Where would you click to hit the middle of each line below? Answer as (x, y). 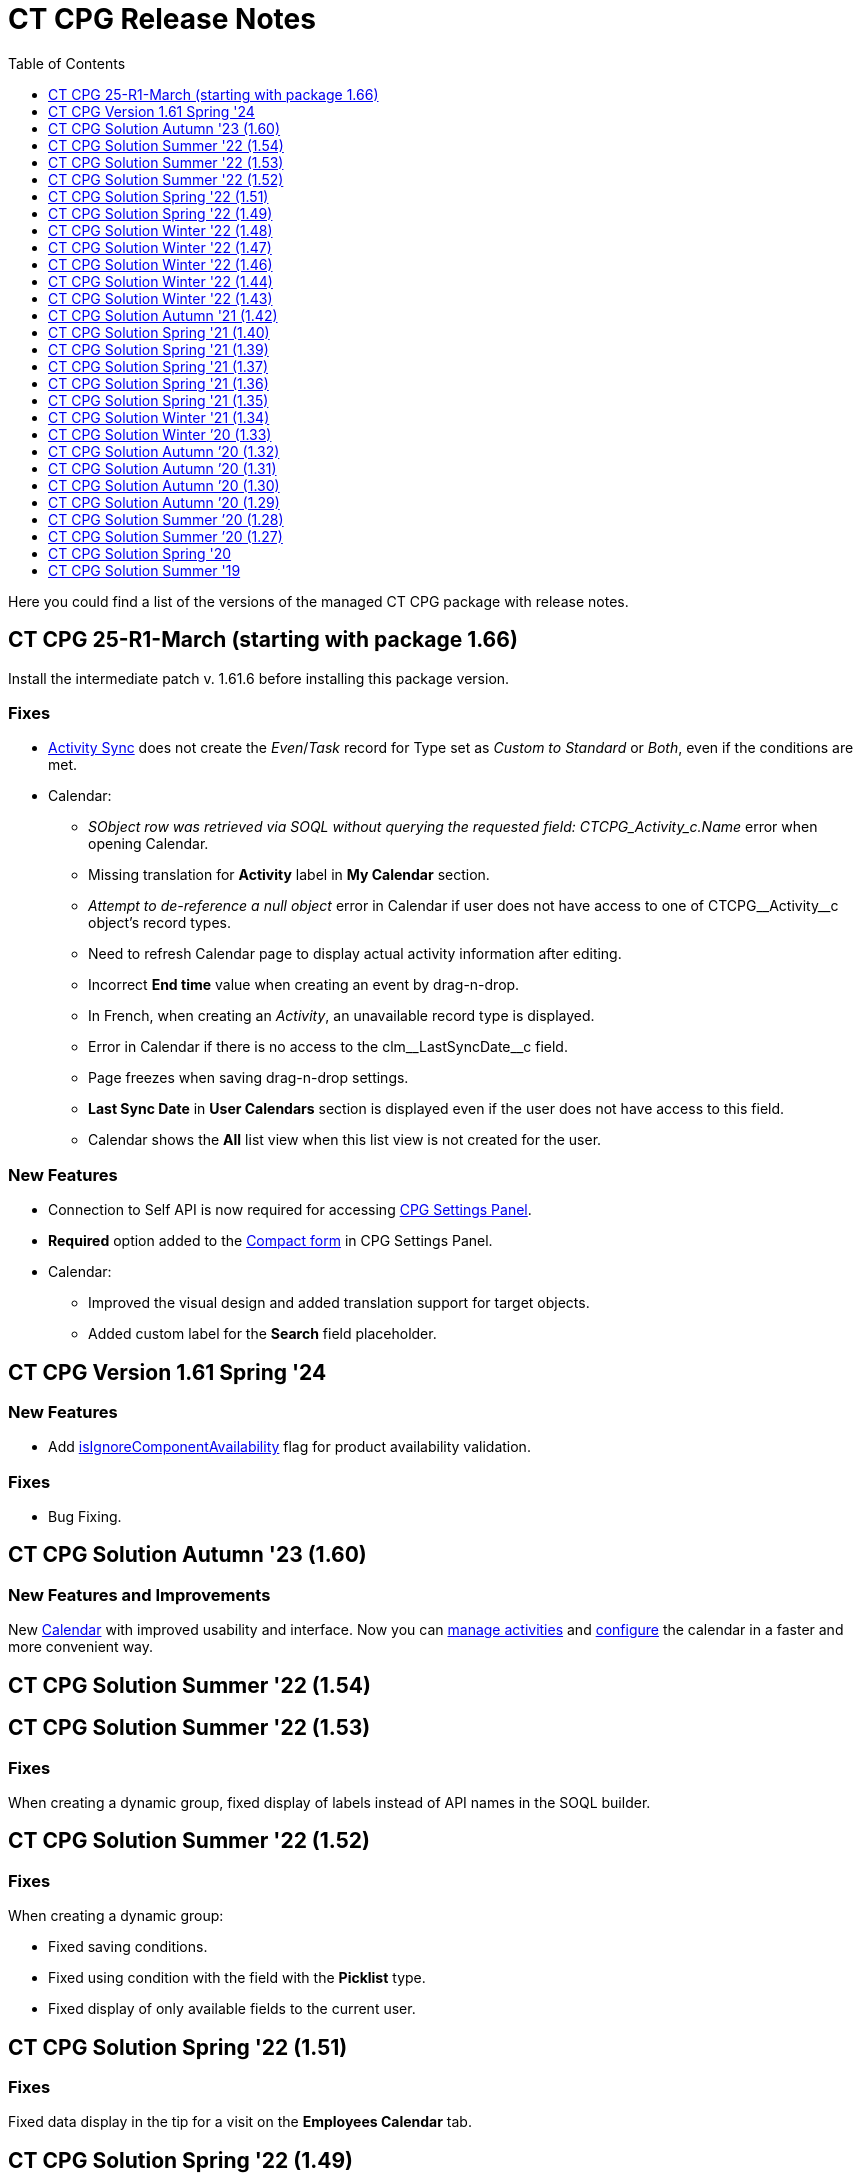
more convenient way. (81, 1647)
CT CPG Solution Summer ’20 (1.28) (166, 519)
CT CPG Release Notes (162, 19)
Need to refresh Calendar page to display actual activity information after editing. (355, 954)
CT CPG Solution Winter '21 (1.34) (159, 417)
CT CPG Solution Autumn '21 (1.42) (163, 315)
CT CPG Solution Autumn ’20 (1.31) (162, 468)
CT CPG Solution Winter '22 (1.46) (160, 264)
